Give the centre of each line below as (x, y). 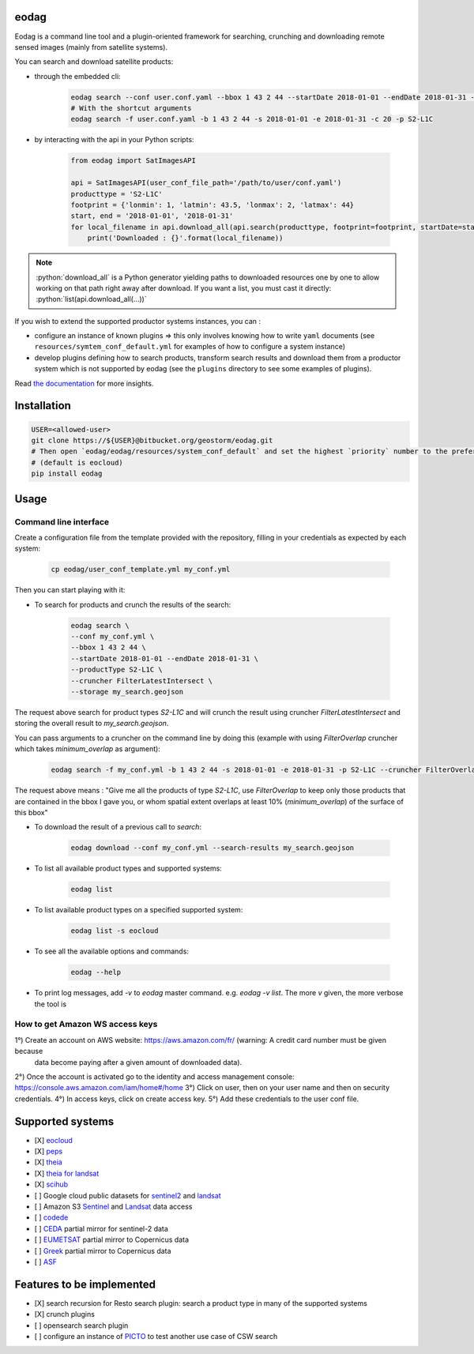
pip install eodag (67, 474)
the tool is (51, 1004)
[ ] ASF (45, 1262)
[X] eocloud (53, 1140)
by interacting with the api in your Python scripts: (114, 140)
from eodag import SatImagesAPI (134, 161)
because (29, 1051)
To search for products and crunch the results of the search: (133, 604)
